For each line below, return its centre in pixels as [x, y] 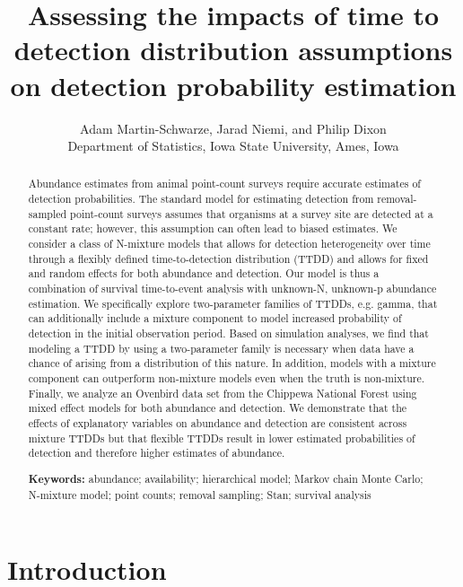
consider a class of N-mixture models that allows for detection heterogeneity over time [229, 244]
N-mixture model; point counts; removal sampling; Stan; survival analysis [200, 494]
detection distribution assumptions [233, 50]
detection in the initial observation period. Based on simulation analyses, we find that [228, 333]
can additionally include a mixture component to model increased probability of [215, 318]
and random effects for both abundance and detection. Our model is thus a [204, 273]
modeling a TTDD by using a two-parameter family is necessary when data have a [221, 348]
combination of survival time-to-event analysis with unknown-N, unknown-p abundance [232, 289]
